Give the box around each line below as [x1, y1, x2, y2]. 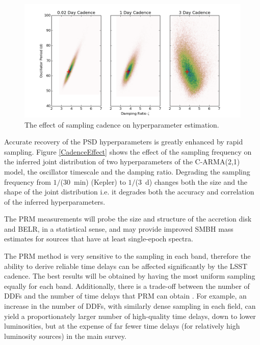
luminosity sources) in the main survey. [4, 330, 126, 341]
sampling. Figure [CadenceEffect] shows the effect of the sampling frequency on [4, 146, 252, 157]
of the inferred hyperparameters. [4, 196, 106, 207]
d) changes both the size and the [145, 176, 248, 187]
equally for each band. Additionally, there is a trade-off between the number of [4, 280, 250, 291]
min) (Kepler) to [73, 176, 126, 187]
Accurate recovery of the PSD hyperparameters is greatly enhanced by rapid [4, 136, 243, 147]
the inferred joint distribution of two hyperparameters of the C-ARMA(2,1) [4, 156, 240, 167]
